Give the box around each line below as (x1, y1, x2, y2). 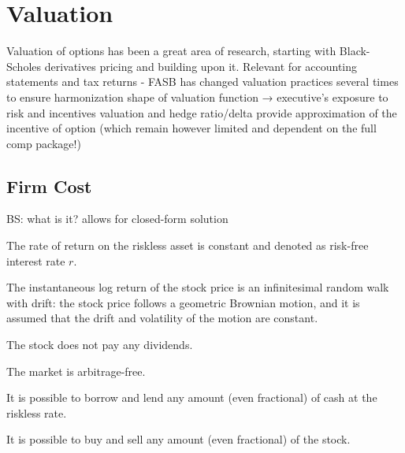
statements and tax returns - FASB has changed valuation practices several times (6, 73, 399, 90)
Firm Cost (6, 173, 92, 198)
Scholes (6, 58, 42, 74)
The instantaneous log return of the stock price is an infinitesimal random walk (6, 279, 389, 295)
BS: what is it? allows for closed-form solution (6, 210, 229, 227)
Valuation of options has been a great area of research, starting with (6, 43, 336, 59)
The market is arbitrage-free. (6, 362, 146, 379)
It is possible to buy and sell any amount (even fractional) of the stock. (6, 431, 351, 447)
